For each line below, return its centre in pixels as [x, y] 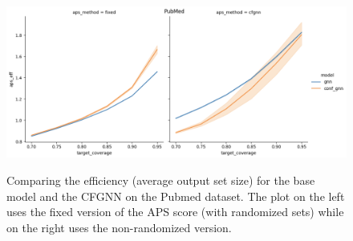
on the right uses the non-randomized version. [119, 227]
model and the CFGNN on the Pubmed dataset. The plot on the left [176, 196]
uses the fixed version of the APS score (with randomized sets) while [175, 212]
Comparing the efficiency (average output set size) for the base [161, 180]
